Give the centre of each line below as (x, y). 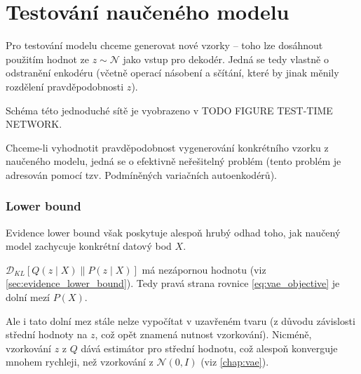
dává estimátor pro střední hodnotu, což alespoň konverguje (209, 348)
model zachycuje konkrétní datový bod (89, 246)
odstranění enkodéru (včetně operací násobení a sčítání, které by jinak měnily (172, 73)
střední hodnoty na (47, 334)
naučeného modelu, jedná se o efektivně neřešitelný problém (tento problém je (173, 161)
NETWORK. (34, 124)
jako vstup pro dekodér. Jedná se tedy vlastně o (226, 59)
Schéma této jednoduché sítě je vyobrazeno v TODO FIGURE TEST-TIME (169, 110)
